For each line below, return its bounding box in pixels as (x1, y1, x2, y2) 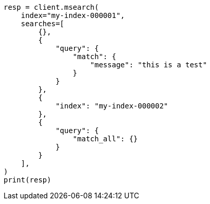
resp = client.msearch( (4, 3, 99, 11)
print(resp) (4, 176, 51, 184)
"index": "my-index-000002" (55, 102, 168, 110)
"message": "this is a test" (90, 61, 207, 69)
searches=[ (21, 20, 65, 28)
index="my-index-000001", (21, 11, 125, 20)
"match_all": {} (72, 135, 138, 143)
